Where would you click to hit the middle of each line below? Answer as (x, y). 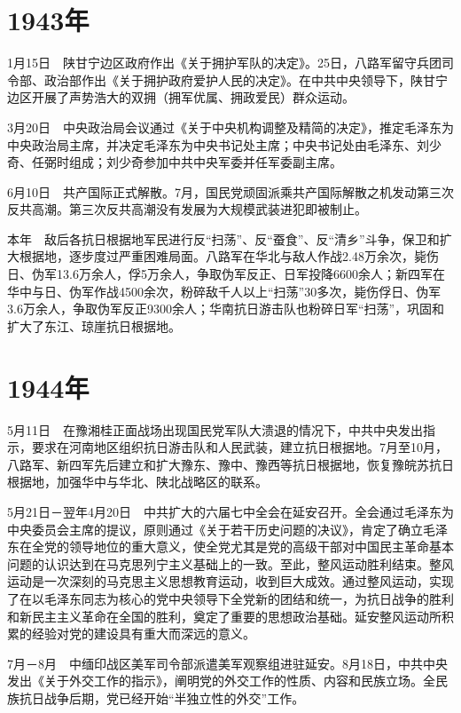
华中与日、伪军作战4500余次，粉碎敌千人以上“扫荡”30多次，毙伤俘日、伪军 (224, 291)
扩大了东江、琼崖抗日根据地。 (94, 325)
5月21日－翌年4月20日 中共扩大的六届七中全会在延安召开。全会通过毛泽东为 (230, 511)
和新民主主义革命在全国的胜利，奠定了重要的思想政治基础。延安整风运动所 (224, 616)
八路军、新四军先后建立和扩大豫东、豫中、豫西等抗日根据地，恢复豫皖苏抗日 (230, 464)
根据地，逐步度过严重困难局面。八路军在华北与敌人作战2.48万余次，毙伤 (229, 256)
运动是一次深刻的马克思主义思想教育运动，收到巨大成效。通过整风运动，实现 (230, 581)
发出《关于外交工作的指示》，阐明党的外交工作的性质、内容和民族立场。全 (221, 681)
